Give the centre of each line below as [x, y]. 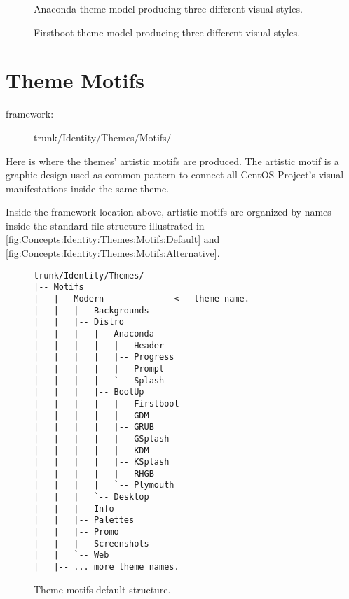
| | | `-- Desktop [91, 497]
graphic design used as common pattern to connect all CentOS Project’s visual [175, 175]
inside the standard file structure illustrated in [105, 225]
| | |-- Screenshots [91, 543]
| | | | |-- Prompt [99, 368]
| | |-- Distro [79, 322]
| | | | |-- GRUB [94, 427]
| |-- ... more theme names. [107, 567]
